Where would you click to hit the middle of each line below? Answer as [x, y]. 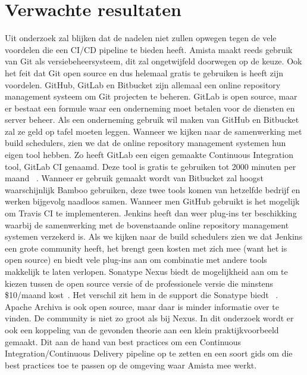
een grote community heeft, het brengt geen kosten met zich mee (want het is [146, 248]
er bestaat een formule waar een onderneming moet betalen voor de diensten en [150, 108]
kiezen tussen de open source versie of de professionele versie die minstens [139, 283]
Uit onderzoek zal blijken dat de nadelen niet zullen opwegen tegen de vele [141, 38]
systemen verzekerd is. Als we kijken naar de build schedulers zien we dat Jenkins [154, 236]
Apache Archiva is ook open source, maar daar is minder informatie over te [142, 306]
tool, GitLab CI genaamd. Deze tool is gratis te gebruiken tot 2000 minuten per [151, 166]
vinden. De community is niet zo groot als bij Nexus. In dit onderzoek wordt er [149, 318]
